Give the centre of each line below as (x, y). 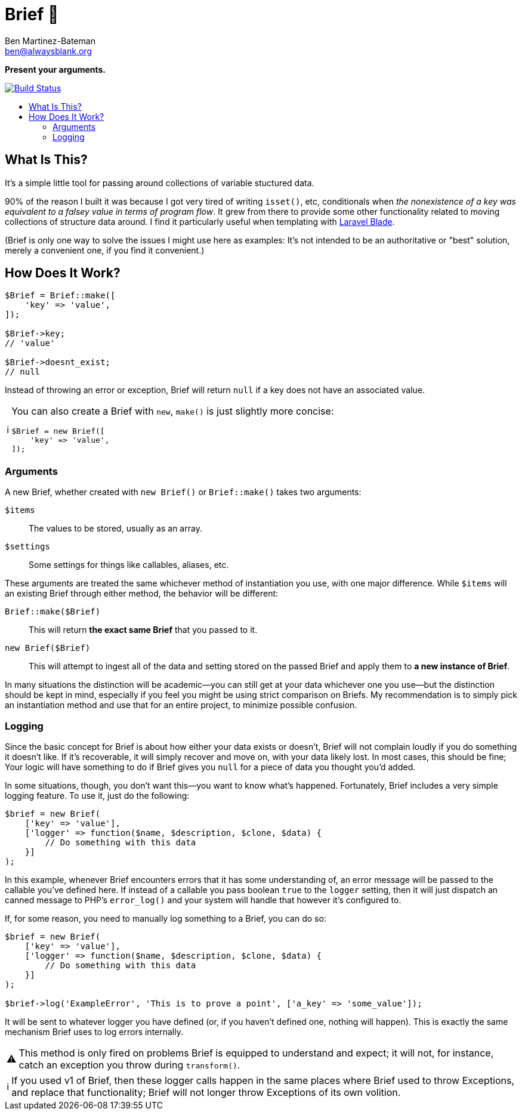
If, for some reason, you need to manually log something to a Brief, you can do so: (166, 918)
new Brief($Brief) (48, 648)
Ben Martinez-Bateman (50, 41)
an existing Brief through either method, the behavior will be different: (142, 594)
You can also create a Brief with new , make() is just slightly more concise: (173, 411)
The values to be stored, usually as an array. (115, 529)
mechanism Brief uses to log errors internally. (94, 1031)
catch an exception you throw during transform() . (129, 1065)
